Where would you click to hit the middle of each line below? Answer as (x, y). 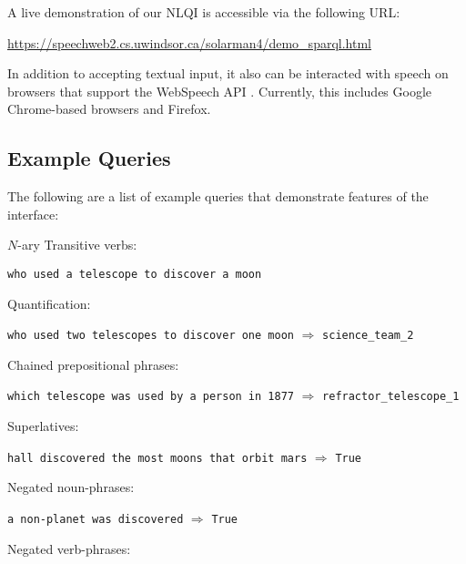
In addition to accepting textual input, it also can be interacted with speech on (228, 73)
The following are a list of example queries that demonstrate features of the (218, 196)
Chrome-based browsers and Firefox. (109, 109)
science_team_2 (368, 336)
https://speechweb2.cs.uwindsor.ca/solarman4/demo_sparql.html (189, 42)
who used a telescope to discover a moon (135, 274)
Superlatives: (43, 426)
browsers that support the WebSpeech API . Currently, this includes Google (220, 91)
